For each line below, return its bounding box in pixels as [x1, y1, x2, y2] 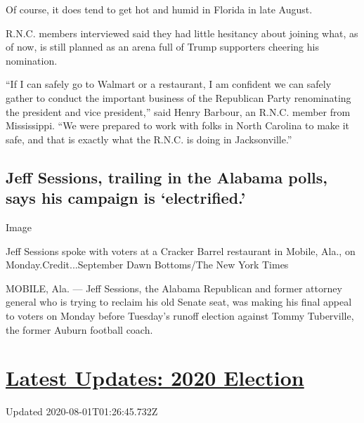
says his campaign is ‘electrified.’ [6, 187, 246, 209]
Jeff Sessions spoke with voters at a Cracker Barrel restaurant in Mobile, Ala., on [6, 243, 356, 258]
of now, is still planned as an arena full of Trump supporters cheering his [6, 39, 319, 54]
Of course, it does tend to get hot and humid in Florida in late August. [6, 2, 313, 16]
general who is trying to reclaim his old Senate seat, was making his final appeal [6, 294, 352, 309]
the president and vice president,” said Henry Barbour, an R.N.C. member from [6, 104, 351, 119]
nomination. [6, 53, 58, 67]
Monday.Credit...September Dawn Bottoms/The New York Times [6, 257, 289, 272]
